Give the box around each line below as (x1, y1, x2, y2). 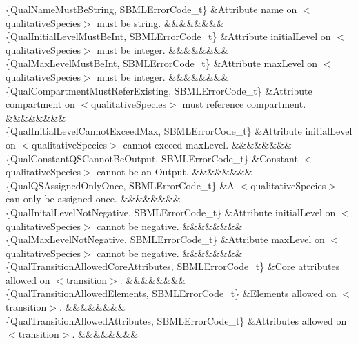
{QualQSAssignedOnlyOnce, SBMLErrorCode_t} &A (6, 178, 235, 192)
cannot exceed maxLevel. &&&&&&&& (123, 137, 292, 151)
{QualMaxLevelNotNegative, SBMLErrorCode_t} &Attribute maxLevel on (6, 232, 325, 247)
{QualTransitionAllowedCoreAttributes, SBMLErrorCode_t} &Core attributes (6, 259, 340, 274)
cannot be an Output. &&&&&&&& (97, 164, 252, 179)
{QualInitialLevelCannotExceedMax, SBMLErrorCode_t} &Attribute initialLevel (6, 124, 352, 138)
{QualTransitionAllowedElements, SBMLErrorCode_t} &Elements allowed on (6, 286, 337, 300)
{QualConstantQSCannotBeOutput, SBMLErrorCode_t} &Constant (6, 151, 298, 165)
